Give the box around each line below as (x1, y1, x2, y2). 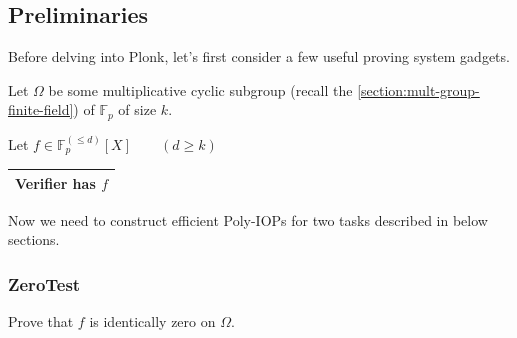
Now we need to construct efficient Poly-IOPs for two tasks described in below (8, 209, 488, 230)
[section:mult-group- (357, 79, 480, 100)
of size (118, 99, 157, 120)
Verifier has (15, 172, 96, 193)
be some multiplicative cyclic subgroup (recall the (48, 79, 353, 100)
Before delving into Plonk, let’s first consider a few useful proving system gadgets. (8, 46, 510, 67)
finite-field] (8, 99, 74, 120)
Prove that (8, 311, 74, 332)
